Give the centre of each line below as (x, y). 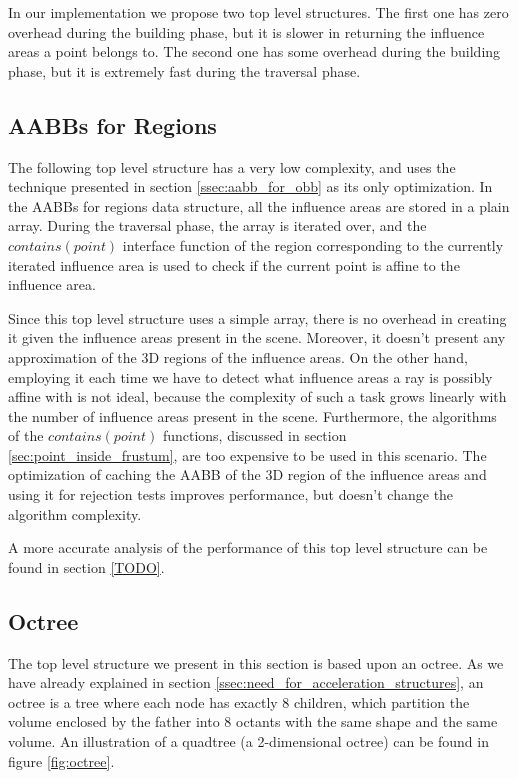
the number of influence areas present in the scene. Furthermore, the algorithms (252, 415)
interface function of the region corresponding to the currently (313, 244)
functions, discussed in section (254, 435)
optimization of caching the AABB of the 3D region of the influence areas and (247, 474)
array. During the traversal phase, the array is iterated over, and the (217, 225)
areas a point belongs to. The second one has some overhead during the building (254, 51)
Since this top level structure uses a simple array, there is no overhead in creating (257, 317)
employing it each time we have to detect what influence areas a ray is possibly (250, 376)
